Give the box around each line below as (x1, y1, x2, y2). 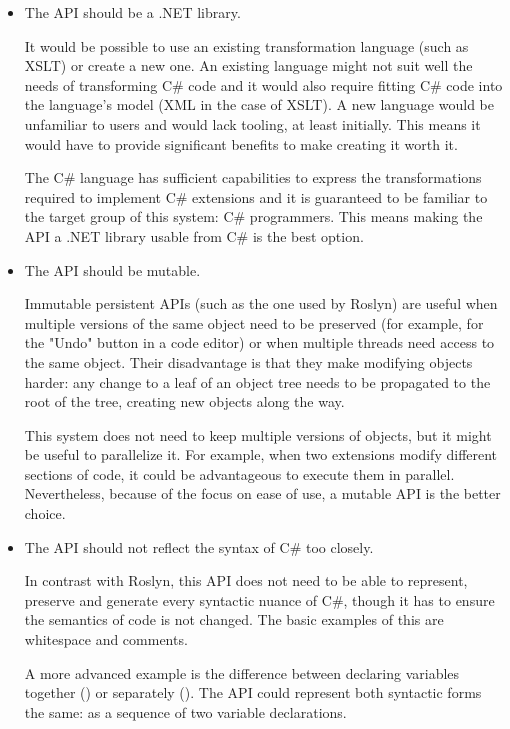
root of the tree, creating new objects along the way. (24, 391, 345, 412)
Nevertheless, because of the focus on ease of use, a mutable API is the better (24, 483, 501, 504)
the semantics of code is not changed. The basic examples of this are (24, 609, 444, 630)
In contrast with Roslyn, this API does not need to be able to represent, (24, 570, 468, 591)
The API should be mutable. (24, 259, 201, 280)
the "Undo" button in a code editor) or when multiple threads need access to (24, 332, 495, 353)
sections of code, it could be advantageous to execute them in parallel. (24, 463, 455, 484)
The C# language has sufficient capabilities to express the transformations (24, 167, 482, 188)
